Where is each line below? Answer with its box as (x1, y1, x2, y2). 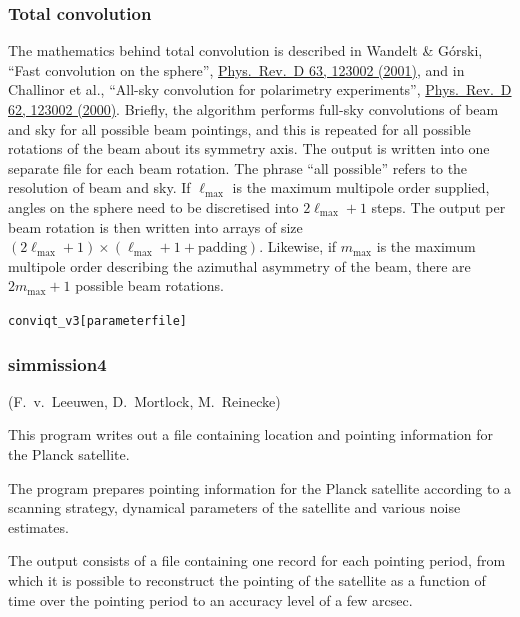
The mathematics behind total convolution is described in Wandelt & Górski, (8, 40, 483, 61)
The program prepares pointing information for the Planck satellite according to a (8, 477, 512, 498)
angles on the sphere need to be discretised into (8, 196, 299, 217)
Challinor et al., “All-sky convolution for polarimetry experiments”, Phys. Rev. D (8, 79, 512, 100)
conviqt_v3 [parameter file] (8, 313, 187, 328)
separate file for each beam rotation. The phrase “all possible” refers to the (8, 157, 468, 178)
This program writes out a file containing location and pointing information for (8, 424, 493, 445)
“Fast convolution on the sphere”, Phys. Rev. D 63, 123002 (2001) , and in (8, 59, 465, 80)
